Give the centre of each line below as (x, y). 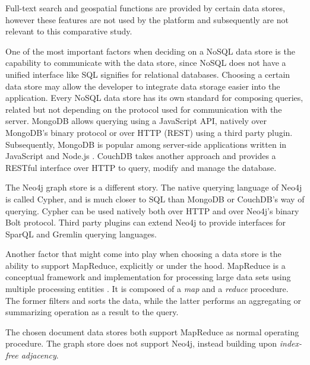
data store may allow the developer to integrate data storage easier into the (143, 86)
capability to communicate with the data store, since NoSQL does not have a (146, 63)
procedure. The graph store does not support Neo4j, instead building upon (141, 343)
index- (291, 343)
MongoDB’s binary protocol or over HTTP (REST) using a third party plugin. (149, 132)
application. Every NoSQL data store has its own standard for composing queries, (154, 98)
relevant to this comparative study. (69, 31)
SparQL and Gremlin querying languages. (81, 234)
